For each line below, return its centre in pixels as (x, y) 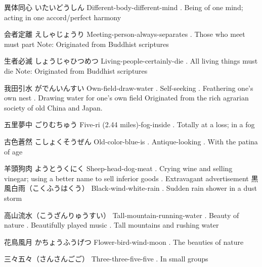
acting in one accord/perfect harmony (63, 17)
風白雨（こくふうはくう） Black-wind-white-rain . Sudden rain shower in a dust (130, 188)
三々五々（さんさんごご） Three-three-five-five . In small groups (106, 259)
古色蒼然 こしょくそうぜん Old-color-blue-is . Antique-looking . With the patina (131, 141)
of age (13, 151)
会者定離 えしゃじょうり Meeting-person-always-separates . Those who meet (125, 34)
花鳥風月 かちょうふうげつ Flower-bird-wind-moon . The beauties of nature (124, 242)
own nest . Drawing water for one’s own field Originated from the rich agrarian (126, 98)
